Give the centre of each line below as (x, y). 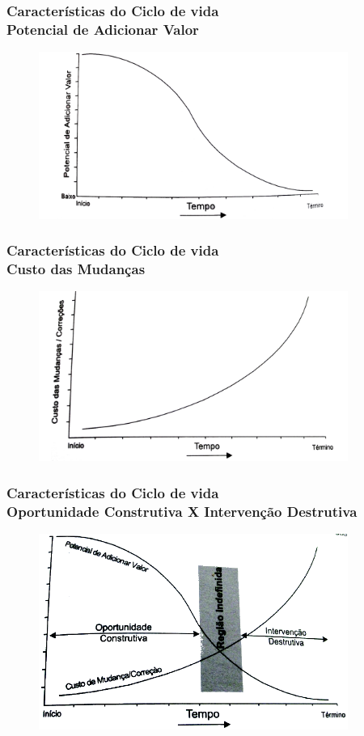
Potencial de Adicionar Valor (103, 29)
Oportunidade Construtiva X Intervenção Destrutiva (182, 511)
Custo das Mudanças (76, 269)
